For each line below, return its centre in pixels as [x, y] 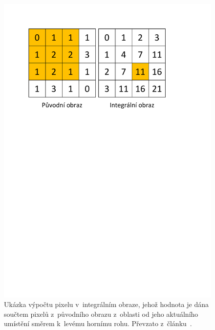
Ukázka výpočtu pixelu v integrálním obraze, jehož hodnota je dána [106, 304]
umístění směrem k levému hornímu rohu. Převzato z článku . [98, 323]
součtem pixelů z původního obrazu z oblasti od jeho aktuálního [101, 314]
